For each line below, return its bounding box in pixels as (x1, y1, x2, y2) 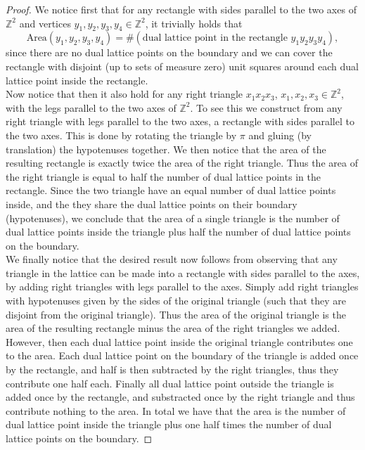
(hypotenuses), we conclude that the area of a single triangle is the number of (6, 210, 340, 225)
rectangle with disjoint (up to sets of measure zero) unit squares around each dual (6, 58, 359, 73)
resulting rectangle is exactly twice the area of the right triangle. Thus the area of (6, 155, 358, 170)
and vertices (19, 15, 71, 30)
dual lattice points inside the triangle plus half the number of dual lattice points (6, 224, 351, 239)
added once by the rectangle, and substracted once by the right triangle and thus (6, 390, 355, 404)
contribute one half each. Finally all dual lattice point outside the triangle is (6, 375, 334, 390)
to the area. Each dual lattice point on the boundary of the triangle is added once (6, 348, 359, 363)
